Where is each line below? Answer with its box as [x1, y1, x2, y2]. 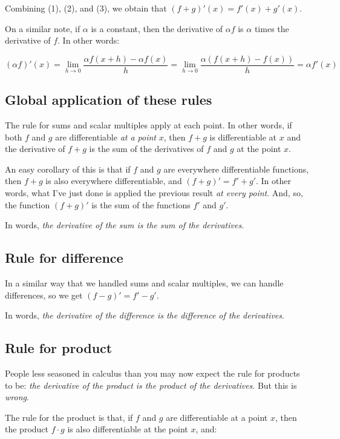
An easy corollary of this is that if [5, 162, 131, 175]
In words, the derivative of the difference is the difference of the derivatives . [5, 309, 284, 322]
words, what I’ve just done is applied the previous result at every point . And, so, [5, 186, 303, 199]
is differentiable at [209, 130, 277, 143]
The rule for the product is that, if [5, 411, 133, 423]
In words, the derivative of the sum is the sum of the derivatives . [5, 219, 244, 231]
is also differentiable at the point [67, 423, 188, 435]
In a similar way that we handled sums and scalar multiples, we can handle [5, 277, 284, 289]
